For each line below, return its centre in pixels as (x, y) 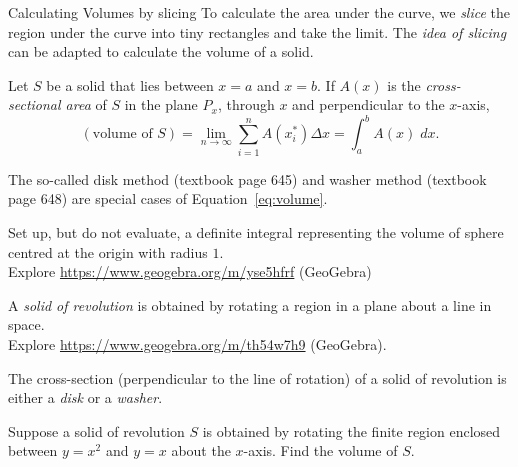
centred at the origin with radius (108, 251)
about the (201, 450)
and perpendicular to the (368, 104)
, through (246, 104)
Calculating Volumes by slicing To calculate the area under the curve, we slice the (259, 12)
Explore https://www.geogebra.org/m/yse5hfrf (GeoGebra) (190, 271)
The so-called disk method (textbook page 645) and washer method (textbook (247, 178)
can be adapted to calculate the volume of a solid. (161, 51)
